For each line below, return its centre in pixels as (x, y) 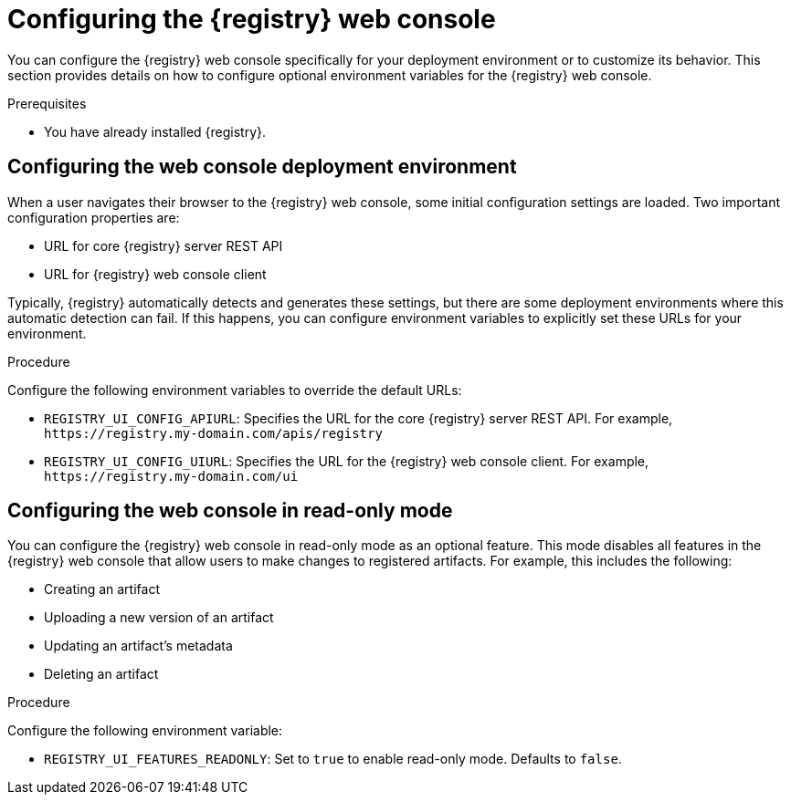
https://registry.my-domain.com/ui (171, 476)
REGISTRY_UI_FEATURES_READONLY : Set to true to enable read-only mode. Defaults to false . (333, 759)
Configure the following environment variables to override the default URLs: (235, 390)
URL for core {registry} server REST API (163, 245)
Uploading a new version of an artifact (159, 618)
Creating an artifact (102, 589)
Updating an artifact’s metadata (138, 646)
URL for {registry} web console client (155, 274)
